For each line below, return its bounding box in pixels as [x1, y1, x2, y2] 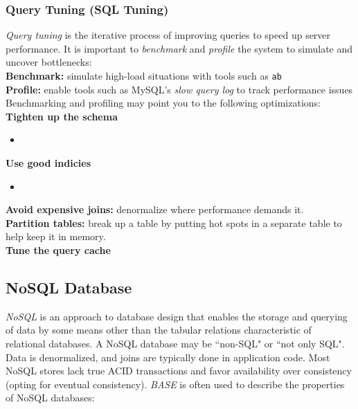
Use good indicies [6, 156, 91, 170]
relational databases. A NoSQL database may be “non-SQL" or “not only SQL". [6, 336, 345, 350]
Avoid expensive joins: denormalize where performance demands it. [6, 202, 304, 217]
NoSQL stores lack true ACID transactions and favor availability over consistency [6, 363, 352, 378]
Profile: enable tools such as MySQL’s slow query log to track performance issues [6, 82, 353, 96]
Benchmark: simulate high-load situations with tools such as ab [6, 69, 282, 82]
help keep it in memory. [6, 229, 106, 244]
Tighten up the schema [6, 109, 118, 123]
